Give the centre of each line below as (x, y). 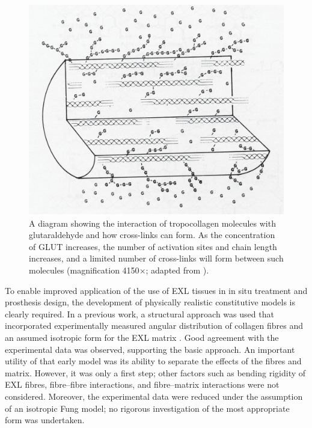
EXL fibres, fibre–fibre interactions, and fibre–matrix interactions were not (142, 384)
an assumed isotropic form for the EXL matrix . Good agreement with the (142, 337)
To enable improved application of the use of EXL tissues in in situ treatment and (156, 290)
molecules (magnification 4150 (84, 270)
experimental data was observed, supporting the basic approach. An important (150, 349)
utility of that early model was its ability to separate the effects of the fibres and (153, 361)
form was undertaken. (45, 420)
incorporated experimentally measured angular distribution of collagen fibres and (154, 326)
